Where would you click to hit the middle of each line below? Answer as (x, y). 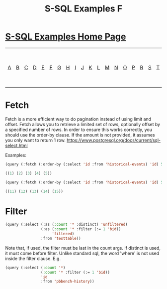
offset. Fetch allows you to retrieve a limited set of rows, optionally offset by (83, 124)
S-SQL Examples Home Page (66, 37)
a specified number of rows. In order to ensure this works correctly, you (79, 130)
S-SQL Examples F (83, 9)
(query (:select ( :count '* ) (35, 268)
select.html (17, 145)
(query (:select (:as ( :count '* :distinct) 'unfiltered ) (66, 225)
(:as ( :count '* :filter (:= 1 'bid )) (81, 229)
